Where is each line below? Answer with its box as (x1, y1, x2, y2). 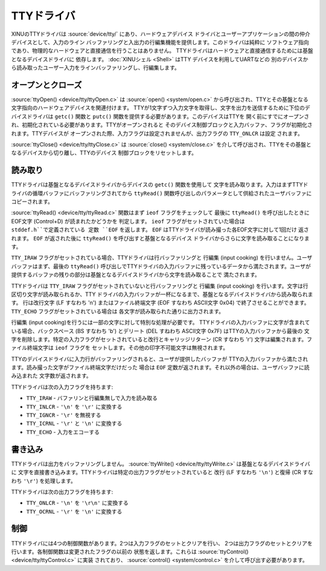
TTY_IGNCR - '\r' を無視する (26, 412, 101, 419)
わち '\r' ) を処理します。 (11, 477, 77, 484)
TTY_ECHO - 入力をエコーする (26, 428, 100, 435)
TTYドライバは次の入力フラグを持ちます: (11, 383, 113, 391)
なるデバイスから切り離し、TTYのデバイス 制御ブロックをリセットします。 (11, 149, 197, 157)
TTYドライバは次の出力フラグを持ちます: (11, 488, 113, 495)
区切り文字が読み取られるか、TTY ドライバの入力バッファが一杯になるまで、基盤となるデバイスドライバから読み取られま (11, 291, 313, 298)
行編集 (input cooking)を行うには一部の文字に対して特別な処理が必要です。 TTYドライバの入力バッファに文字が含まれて (11, 319, 310, 326)
